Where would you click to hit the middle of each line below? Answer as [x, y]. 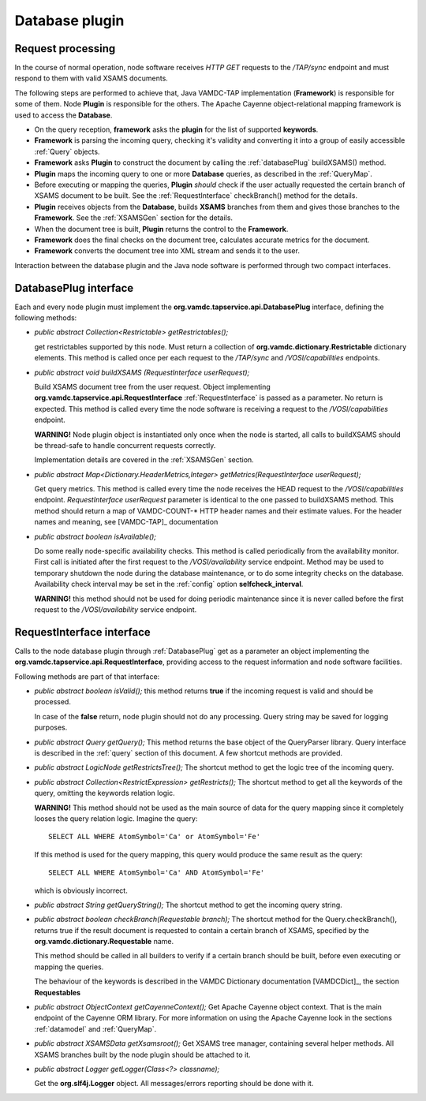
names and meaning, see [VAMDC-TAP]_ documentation [126, 522]
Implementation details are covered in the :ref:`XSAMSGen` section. [144, 460]
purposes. [51, 728]
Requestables [58, 992]
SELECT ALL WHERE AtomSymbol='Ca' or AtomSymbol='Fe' [154, 837]
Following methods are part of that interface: [87, 676]
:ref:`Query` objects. [67, 151]
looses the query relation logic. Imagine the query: [116, 818]
